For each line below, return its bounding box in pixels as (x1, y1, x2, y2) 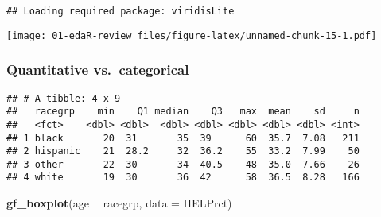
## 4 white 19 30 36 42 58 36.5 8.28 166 (6, 172, 360, 184)
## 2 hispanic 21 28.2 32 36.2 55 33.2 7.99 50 (6, 145, 360, 157)
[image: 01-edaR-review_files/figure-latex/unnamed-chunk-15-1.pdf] (6, 29, 377, 41)
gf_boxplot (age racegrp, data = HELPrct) (6, 195, 232, 211)
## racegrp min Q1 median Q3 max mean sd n (6, 106, 360, 118)
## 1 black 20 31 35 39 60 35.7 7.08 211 (6, 132, 360, 144)
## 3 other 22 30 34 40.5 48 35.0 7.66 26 (6, 158, 360, 170)
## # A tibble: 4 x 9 (6, 92, 121, 104)
